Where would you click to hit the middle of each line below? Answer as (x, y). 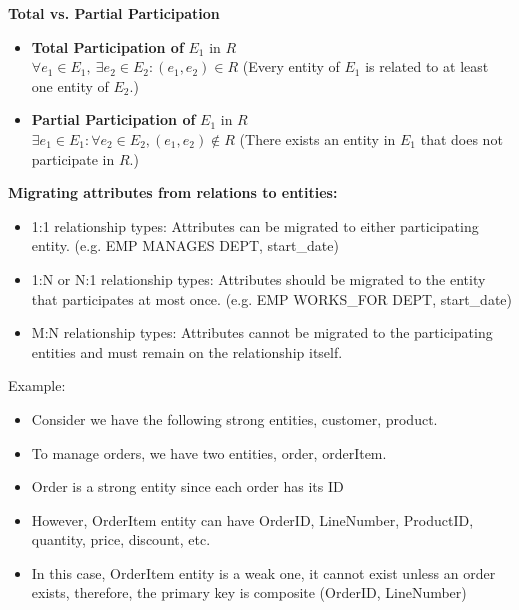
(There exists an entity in (317, 138)
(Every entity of (291, 66)
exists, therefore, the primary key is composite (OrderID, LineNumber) (249, 592)
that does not (461, 138)
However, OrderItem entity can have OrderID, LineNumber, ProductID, (252, 519)
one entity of (70, 85)
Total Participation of (107, 46)
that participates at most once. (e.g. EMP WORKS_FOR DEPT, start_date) (272, 298)
